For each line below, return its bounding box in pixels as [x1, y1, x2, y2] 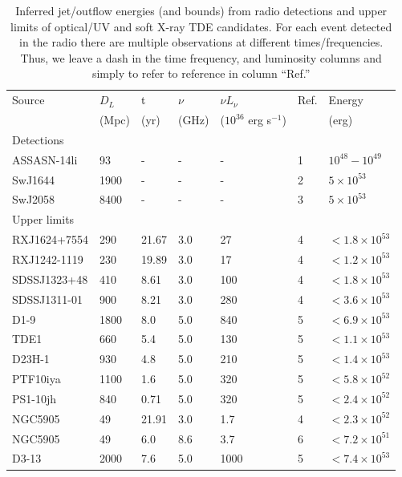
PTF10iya [12, 370, 61, 387]
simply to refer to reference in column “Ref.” [91, 65, 311, 82]
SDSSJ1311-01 [12, 290, 83, 307]
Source [12, 91, 45, 108]
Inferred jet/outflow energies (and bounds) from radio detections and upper [15, 2, 388, 18]
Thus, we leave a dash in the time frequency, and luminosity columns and [20, 49, 382, 66]
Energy [328, 91, 364, 108]
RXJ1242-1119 [12, 250, 83, 267]
